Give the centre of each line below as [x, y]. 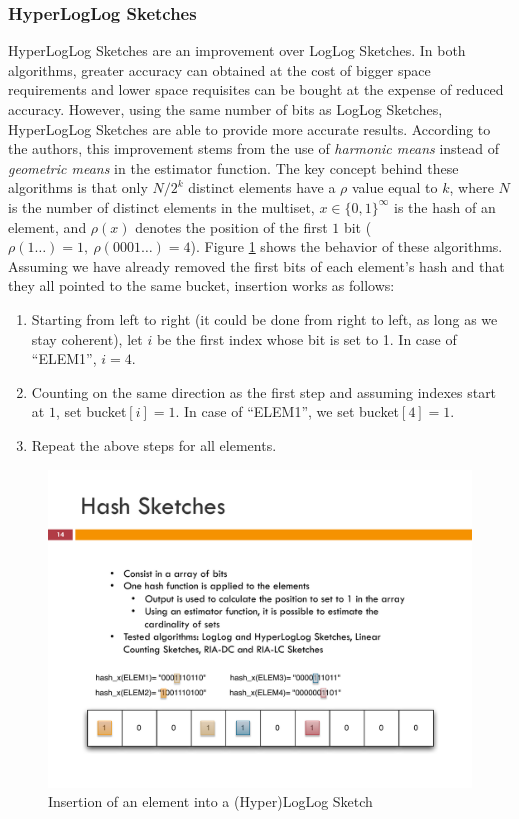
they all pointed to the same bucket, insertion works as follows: [201, 285]
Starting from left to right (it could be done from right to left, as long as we [264, 318]
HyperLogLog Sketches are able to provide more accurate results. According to [249, 128]
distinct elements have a [262, 187]
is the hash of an [445, 206]
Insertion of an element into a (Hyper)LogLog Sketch [210, 801]
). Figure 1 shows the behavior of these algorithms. [346, 246]
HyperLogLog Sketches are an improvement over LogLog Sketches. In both [237, 50]
